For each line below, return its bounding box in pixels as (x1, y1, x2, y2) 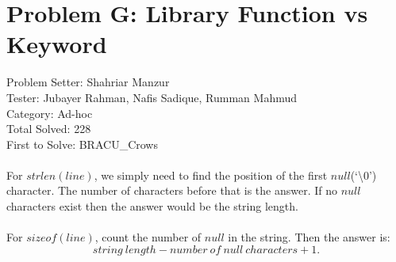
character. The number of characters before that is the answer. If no (6, 182, 337, 199)
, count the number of (94, 229, 202, 245)
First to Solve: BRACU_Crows (6, 135, 158, 152)
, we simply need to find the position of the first (94, 166, 328, 183)
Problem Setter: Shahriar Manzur (6, 74, 170, 90)
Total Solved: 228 (6, 120, 91, 137)
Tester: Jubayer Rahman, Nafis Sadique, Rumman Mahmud (6, 89, 298, 105)
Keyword (6, 28, 107, 60)
